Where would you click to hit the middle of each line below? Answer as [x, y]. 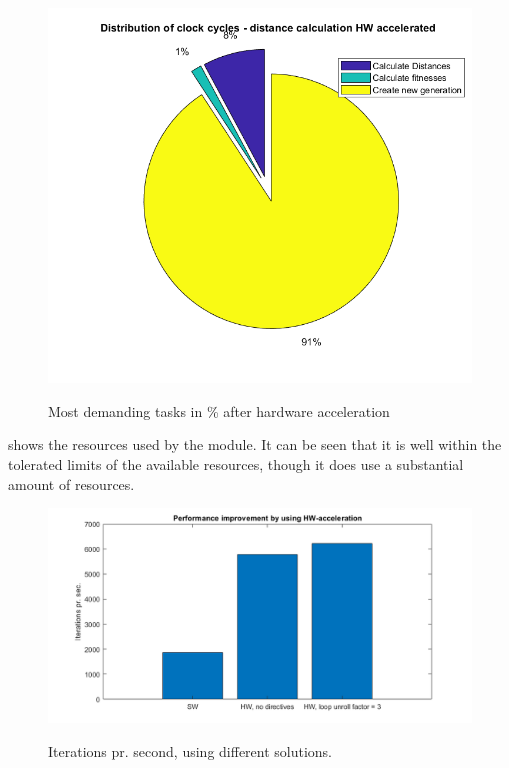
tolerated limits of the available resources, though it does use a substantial [236, 463]
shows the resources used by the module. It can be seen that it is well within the [255, 444]
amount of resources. [71, 483]
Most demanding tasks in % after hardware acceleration [219, 410]
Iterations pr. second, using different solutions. [190, 751]
